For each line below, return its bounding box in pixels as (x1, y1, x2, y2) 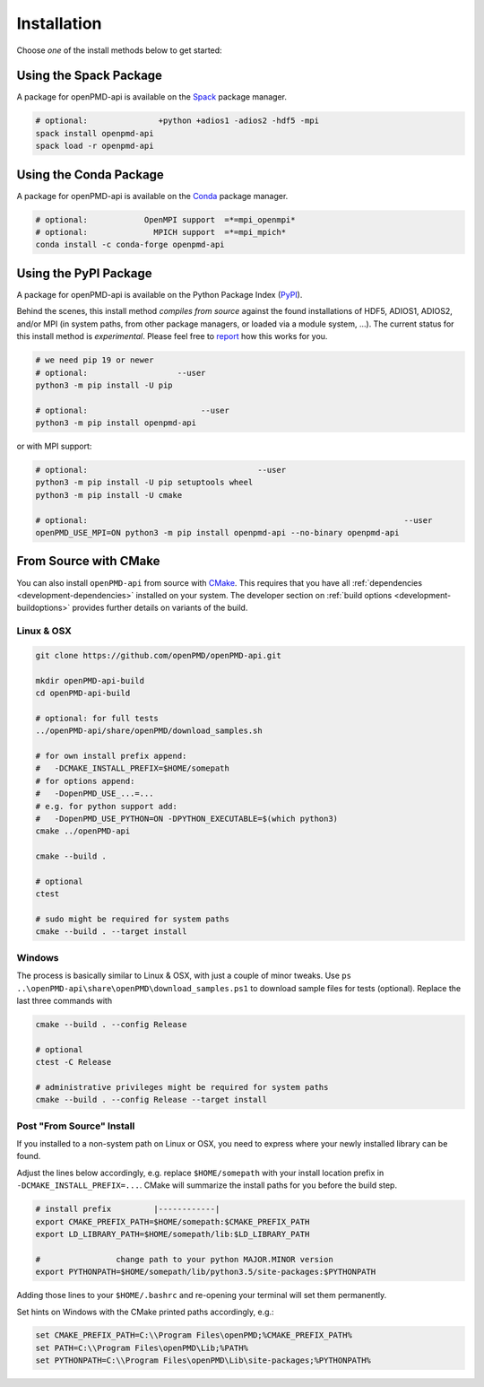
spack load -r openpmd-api (35, 141, 154, 152)
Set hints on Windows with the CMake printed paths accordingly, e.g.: (16, 1306, 274, 1317)
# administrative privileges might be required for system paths (35, 1082, 329, 1092)
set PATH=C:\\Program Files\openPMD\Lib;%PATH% (35, 1342, 248, 1353)
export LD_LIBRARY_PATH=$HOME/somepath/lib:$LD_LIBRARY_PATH (35, 1229, 310, 1239)
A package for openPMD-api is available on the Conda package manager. (16, 190, 289, 201)
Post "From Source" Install (16, 1120, 135, 1132)
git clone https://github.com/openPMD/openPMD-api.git (35, 650, 281, 660)
